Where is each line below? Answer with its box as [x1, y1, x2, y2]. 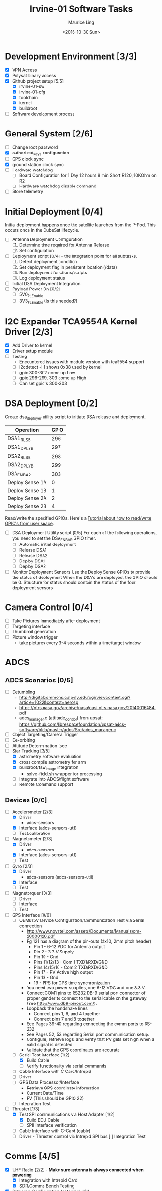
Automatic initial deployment [19, 542, 76, 547]
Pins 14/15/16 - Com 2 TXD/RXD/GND [33, 964, 108, 970]
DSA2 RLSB [7, 453, 31, 460]
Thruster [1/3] [12, 1106, 40, 1112]
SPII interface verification [26, 1122, 77, 1128]
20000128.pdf [26, 934, 55, 939]
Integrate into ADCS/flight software [19, 776, 89, 782]
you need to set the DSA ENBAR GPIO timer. [12, 535, 97, 542]
